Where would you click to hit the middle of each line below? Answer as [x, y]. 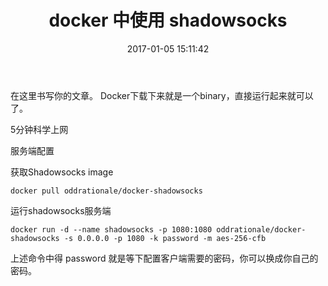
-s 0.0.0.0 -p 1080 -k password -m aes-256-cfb [165, 238]
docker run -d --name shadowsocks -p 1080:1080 [111, 229]
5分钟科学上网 [39, 129]
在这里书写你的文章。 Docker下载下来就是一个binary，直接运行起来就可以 [162, 95]
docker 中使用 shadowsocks [168, 20]
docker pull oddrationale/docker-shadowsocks [106, 191]
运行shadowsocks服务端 [61, 210]
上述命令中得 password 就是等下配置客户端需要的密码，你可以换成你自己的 [164, 258]
